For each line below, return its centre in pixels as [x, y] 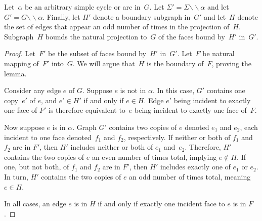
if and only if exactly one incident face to [161, 204]
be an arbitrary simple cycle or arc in [83, 7]
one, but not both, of [37, 167]
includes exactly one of [195, 167]
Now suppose [24, 127]
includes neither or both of [112, 147]
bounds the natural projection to [96, 36]
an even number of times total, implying [154, 157]
